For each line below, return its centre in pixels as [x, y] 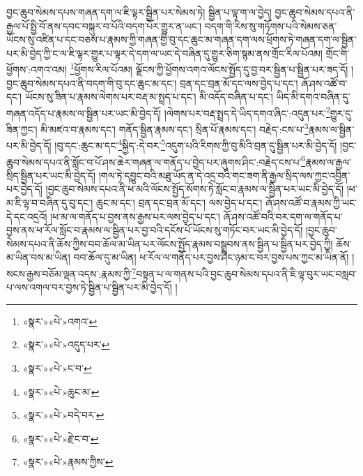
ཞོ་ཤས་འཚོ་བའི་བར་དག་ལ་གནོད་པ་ [283, 216]
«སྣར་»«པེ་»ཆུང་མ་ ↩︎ [61, 391]
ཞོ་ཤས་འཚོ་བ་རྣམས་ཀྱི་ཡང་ [311, 202]
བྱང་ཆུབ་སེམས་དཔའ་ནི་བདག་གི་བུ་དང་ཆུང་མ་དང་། [92, 83]
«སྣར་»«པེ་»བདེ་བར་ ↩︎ [63, 415]
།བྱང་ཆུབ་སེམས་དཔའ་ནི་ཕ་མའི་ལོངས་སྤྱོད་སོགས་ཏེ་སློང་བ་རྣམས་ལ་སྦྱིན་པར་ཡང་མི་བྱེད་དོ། [194, 189]
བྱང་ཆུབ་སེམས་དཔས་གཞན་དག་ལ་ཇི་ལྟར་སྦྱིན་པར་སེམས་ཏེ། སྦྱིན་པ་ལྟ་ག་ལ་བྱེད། [139, 12]
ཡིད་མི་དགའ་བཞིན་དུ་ [313, 97]
